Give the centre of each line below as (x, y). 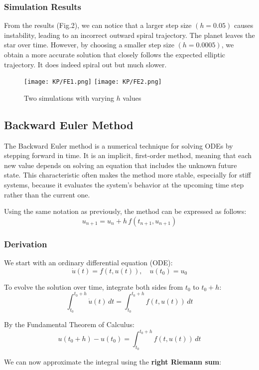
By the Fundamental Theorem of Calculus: (69, 324)
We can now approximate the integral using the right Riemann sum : (113, 362)
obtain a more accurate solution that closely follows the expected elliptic (115, 54)
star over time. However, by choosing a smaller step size (89, 45)
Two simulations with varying (69, 97)
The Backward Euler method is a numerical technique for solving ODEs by (119, 145)
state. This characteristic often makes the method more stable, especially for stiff (128, 175)
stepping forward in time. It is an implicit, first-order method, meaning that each (128, 155)
